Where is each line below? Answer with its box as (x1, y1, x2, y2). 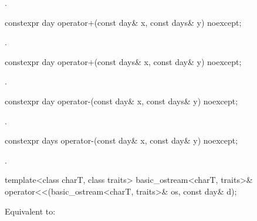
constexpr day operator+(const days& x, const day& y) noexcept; (5, 55, 242, 67)
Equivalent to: (5, 205, 56, 217)
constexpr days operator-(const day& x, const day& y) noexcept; (5, 134, 238, 147)
